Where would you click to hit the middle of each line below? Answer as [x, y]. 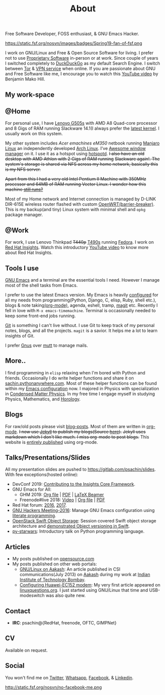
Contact [18, 611]
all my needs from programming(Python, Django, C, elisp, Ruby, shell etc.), [81, 300]
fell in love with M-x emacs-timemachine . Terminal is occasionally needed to [81, 311]
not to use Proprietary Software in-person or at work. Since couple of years [82, 58]
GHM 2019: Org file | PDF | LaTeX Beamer [62, 495]
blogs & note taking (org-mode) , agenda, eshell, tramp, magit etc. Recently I [82, 305]
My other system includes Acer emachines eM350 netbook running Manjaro [82, 143]
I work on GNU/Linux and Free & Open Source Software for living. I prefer [79, 53]
